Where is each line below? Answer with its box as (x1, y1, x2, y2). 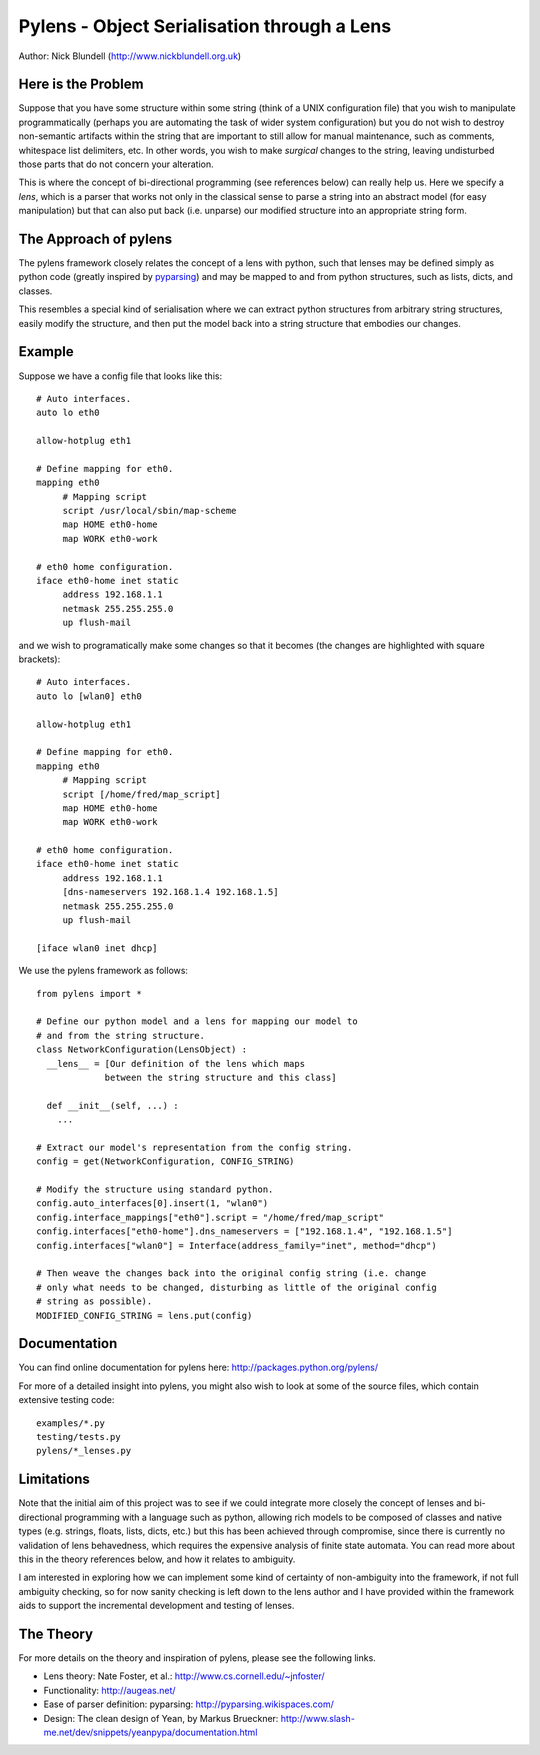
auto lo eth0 (36, 407, 100, 419)
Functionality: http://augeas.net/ (43, 1684, 176, 1696)
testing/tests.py (36, 1431, 121, 1443)
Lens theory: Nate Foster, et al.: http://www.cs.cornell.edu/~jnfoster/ (43, 1670, 325, 1682)
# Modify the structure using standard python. (36, 1184, 274, 1195)
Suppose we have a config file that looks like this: (18, 370, 223, 382)
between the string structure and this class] (104, 1071, 337, 1083)
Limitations (18, 1471, 90, 1488)
